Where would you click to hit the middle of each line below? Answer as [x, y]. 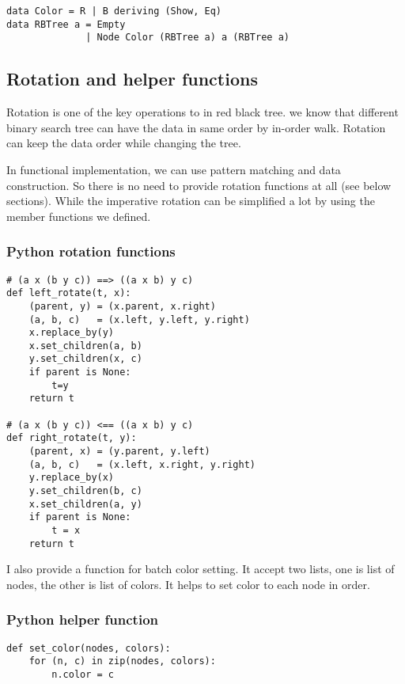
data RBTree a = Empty [66, 24]
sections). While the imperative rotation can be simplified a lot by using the [191, 201]
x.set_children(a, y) [85, 504]
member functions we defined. [79, 216]
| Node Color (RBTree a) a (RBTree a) [187, 38]
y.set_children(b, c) [85, 491]
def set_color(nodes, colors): [89, 648]
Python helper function [82, 619]
